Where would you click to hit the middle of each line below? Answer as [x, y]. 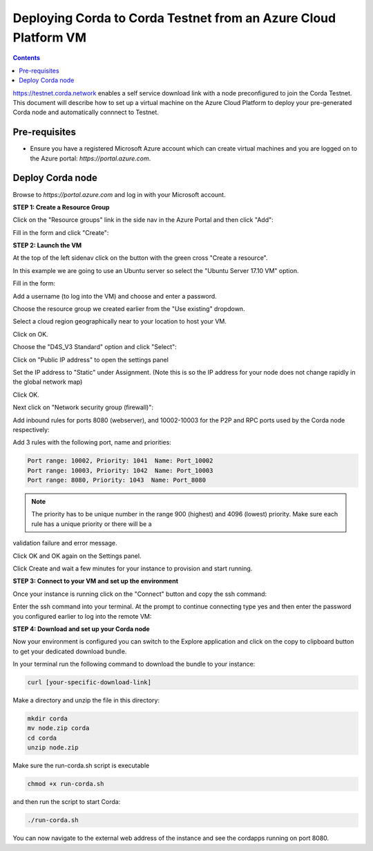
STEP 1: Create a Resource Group [61, 207]
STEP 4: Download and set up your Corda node [81, 628]
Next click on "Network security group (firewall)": [83, 407]
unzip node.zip [53, 748]
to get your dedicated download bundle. [70, 651]
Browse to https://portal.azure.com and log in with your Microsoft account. [119, 194]
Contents [27, 58]
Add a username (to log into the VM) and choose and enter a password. [115, 296]
